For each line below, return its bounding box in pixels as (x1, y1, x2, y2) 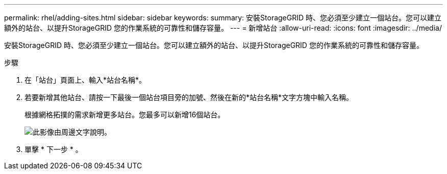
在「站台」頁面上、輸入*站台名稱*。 (24, 76, 146, 84)
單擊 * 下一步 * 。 (24, 145, 83, 154)
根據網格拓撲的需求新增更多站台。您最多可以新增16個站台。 (24, 110, 225, 119)
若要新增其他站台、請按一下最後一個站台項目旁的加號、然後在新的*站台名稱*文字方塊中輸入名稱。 (24, 93, 354, 102)
